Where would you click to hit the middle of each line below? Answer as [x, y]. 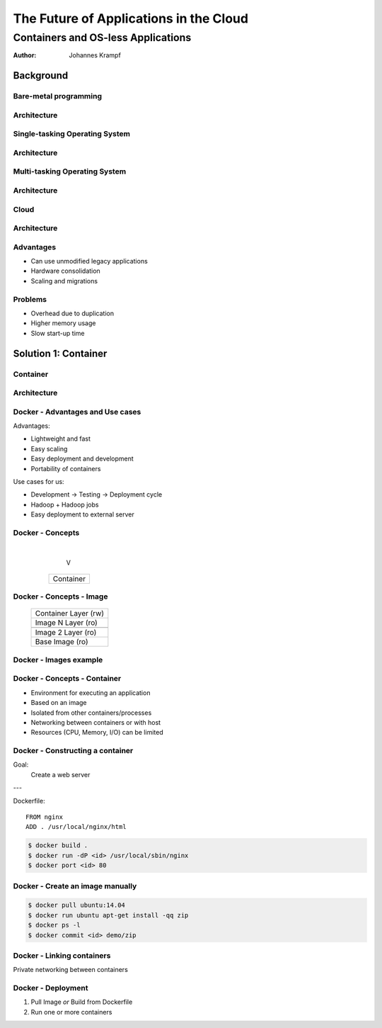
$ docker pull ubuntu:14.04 [76, 905]
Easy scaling [49, 448]
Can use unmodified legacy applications [89, 261]
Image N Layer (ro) [66, 623]
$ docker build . [58, 846]
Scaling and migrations [64, 281]
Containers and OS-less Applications [102, 38]
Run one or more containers [71, 1012]
